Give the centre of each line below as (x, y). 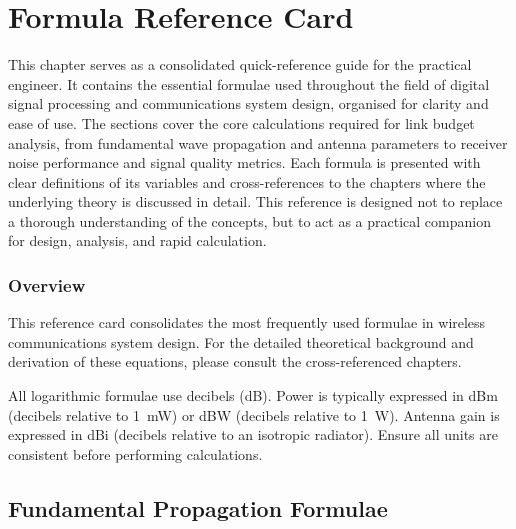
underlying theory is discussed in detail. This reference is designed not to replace (255, 201)
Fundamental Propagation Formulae (198, 507)
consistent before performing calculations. (135, 453)
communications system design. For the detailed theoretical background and (241, 341)
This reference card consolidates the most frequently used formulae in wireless (247, 322)
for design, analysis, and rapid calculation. (137, 240)
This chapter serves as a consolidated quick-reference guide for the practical (240, 64)
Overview (47, 284)
